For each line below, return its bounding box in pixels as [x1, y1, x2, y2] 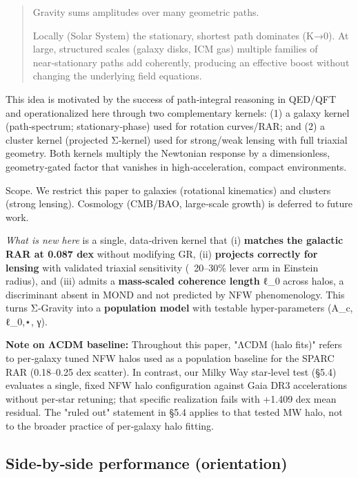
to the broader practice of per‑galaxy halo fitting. [6, 419, 214, 433]
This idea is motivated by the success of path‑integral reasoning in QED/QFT [6, 91, 337, 106]
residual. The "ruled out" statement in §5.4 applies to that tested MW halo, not [6, 405, 343, 419]
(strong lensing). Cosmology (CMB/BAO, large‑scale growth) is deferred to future [6, 196, 353, 211]
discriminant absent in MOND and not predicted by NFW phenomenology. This [6, 287, 345, 301]
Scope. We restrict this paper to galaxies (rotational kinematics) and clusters [6, 182, 331, 197]
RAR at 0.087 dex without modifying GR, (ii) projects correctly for [6, 246, 318, 260]
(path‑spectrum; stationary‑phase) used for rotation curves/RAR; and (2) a [6, 119, 325, 133]
